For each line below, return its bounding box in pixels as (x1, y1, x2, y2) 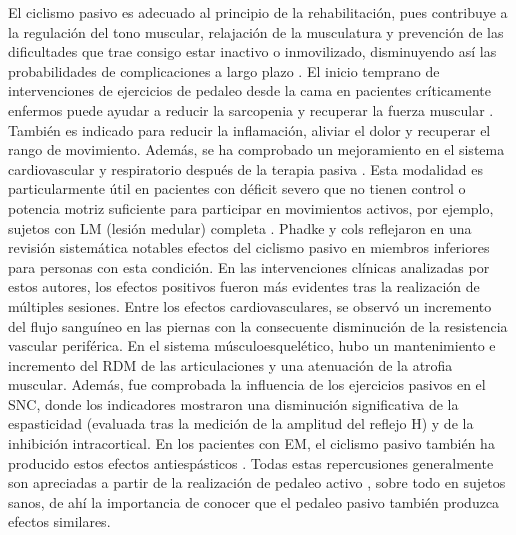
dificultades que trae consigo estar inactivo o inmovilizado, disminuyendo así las (8, 41, 497, 62)
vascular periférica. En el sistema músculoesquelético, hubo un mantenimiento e (8, 335, 496, 356)
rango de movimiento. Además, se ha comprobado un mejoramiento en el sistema (8, 139, 505, 160)
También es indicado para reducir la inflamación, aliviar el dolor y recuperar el (8, 119, 491, 140)
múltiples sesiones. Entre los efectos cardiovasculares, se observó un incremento (8, 295, 492, 316)
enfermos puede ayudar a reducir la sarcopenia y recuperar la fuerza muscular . (8, 99, 494, 120)
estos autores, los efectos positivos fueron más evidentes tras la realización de (8, 276, 480, 297)
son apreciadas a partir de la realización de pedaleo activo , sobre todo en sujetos (8, 472, 506, 493)
